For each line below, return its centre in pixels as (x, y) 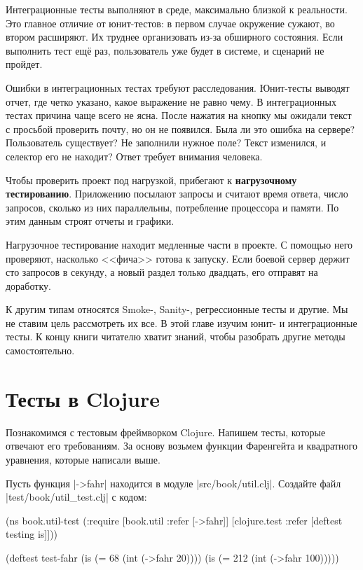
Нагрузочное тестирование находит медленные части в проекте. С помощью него (179, 244)
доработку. (28, 285)
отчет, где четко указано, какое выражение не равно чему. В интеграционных (171, 101)
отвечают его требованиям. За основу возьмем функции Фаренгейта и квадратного (181, 446)
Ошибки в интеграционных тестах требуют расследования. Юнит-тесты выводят (178, 87)
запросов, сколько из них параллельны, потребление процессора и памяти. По (172, 207)
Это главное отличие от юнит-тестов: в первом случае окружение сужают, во (170, 23)
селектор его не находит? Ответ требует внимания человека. (134, 156)
